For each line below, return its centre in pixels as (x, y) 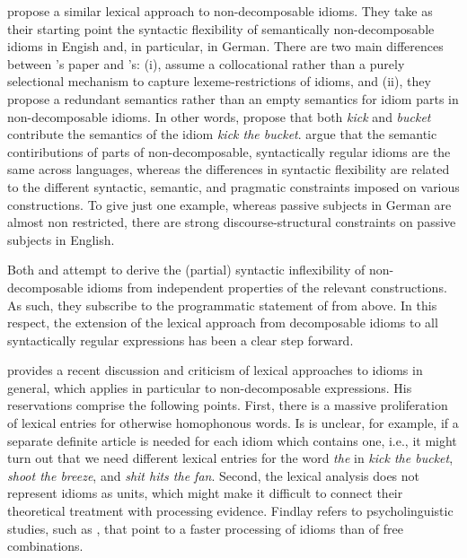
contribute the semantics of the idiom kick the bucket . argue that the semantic (222, 134)
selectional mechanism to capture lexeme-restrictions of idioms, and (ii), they (219, 81)
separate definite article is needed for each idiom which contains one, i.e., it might (232, 440)
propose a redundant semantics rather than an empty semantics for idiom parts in (233, 98)
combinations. (45, 546)
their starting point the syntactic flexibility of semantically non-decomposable (221, 28)
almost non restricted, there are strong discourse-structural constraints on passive (232, 222)
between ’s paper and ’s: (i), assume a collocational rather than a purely (206, 63)
